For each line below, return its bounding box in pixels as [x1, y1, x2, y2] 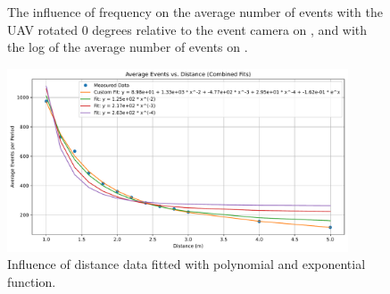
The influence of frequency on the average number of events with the [7, 3, 383, 21]
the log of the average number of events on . [7, 38, 248, 56]
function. [7, 272, 56, 290]
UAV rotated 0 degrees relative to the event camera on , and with [7, 20, 368, 38]
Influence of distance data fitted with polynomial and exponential [7, 255, 366, 273]
